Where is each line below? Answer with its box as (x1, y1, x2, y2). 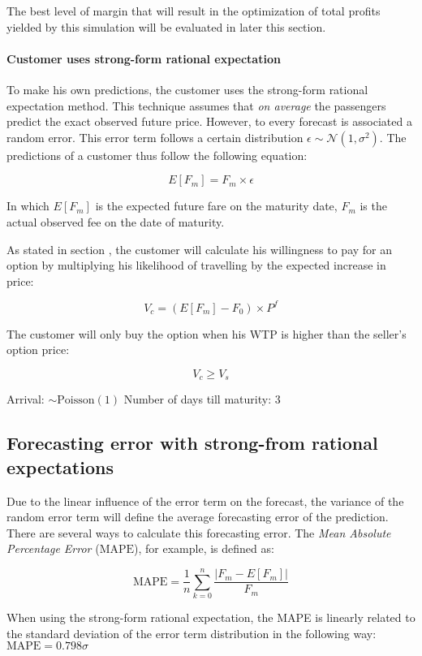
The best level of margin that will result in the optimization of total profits (6, 2, 381, 19)
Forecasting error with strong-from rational (6, 430, 378, 455)
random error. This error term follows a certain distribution (6, 128, 304, 145)
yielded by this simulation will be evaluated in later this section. (6, 18, 326, 35)
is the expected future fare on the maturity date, (95, 197, 338, 214)
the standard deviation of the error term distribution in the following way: (6, 624, 377, 641)
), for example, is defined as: (134, 540, 274, 557)
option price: (6, 341, 70, 358)
